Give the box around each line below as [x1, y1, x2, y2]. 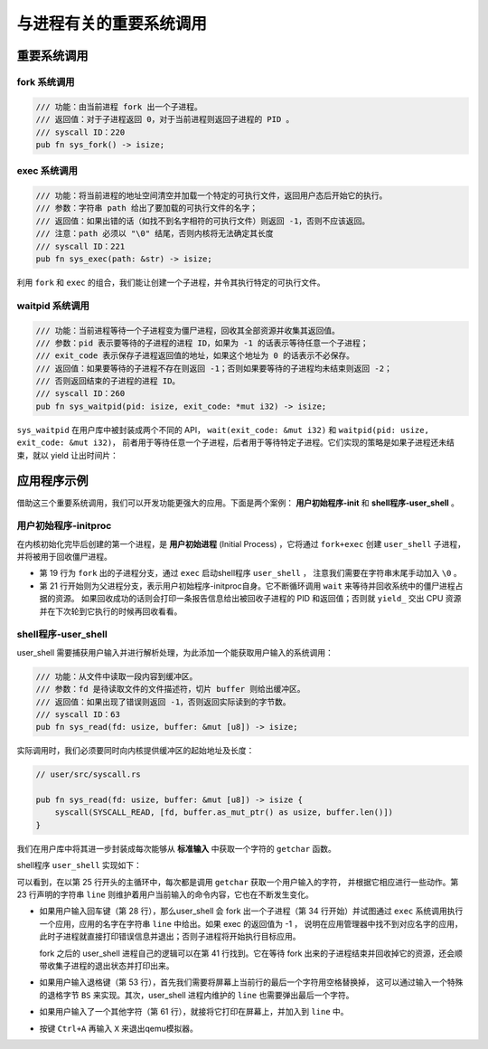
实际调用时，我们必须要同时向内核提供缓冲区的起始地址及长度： [16, 745, 255, 756]
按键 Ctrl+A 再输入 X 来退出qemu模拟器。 [39, 1023, 199, 1034]
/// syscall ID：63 [35, 709, 121, 719]
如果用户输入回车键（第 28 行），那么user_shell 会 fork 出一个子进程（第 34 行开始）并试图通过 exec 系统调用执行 [39, 905, 464, 917]
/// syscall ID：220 [35, 127, 126, 137]
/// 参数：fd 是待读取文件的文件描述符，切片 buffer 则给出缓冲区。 [35, 684, 306, 695]
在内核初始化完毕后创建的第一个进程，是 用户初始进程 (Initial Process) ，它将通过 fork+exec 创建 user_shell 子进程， [16, 538, 465, 549]
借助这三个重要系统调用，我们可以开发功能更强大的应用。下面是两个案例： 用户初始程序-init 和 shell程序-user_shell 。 [16, 497, 460, 508]
